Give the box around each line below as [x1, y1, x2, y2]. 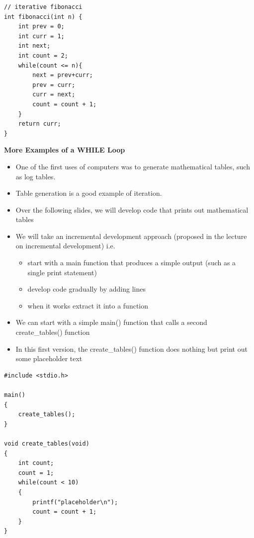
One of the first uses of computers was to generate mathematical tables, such [15, 161, 250, 171]
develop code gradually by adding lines [27, 284, 146, 294]
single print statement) [27, 267, 97, 277]
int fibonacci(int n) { [4, 13, 83, 20]
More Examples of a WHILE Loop [4, 145, 125, 155]
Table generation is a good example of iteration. [15, 188, 162, 198]
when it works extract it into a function [27, 300, 149, 310]
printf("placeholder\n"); [32, 498, 118, 506]
